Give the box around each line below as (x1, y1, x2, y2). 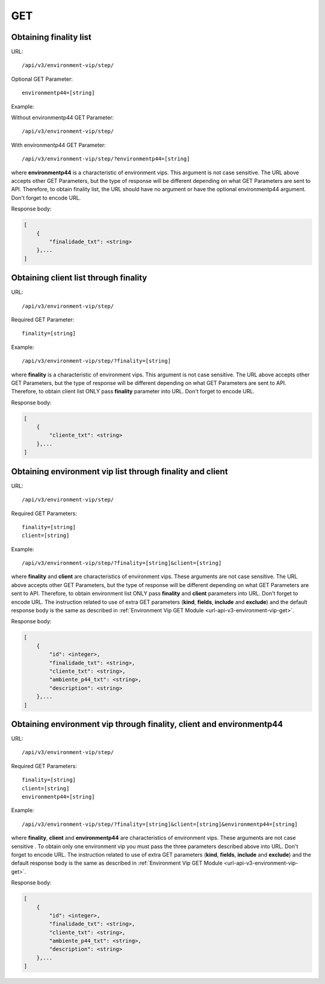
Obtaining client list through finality (11, 273, 147, 283)
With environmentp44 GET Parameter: (11, 141, 107, 148)
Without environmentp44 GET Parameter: (11, 114, 114, 121)
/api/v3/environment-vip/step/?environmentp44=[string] (22, 156, 190, 162)
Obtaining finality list (11, 32, 91, 42)
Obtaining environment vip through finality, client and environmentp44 (11, 719, 283, 729)
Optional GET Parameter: (11, 75, 73, 83)
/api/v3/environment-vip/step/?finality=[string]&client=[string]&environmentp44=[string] (22, 821, 298, 828)
